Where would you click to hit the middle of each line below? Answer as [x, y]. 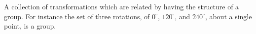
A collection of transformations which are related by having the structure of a [122, 6]
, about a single [228, 16]
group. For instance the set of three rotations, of [77, 16]
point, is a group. [30, 26]
